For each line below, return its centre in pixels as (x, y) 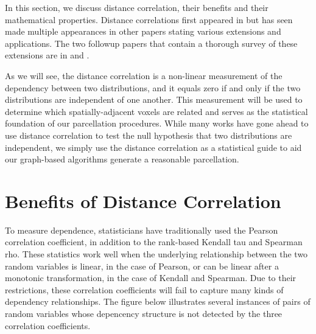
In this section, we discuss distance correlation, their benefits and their (137, 7)
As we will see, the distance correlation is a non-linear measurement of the (144, 75)
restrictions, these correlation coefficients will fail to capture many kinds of (144, 289)
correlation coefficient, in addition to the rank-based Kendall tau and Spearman (154, 242)
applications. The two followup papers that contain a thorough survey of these (151, 43)
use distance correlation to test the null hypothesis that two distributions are (149, 135)
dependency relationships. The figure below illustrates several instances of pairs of (158, 301)
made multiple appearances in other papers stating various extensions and (143, 31)
